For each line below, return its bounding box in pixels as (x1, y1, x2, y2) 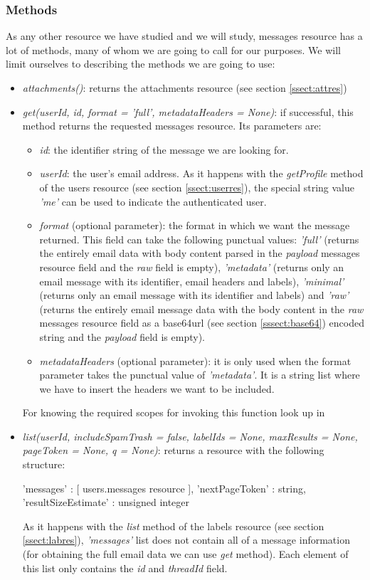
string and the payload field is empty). (39, 329, 205, 344)
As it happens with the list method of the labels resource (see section (22, 518, 324, 533)
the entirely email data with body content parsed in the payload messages (39, 246, 360, 260)
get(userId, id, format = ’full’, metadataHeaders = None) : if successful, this (22, 104, 354, 119)
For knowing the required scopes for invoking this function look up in (22, 405, 325, 420)
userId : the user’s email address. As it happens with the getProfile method (39, 166, 364, 181)
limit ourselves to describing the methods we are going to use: (6, 56, 275, 71)
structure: (22, 457, 65, 472)
